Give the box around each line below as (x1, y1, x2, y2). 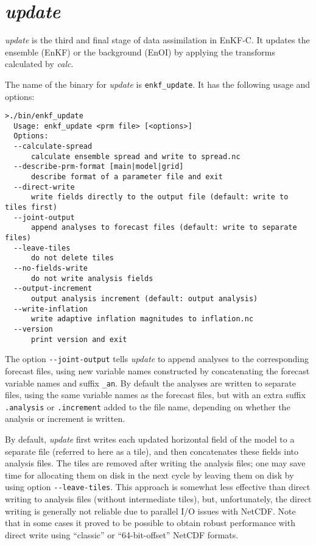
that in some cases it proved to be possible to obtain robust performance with (5, 516, 295, 529)
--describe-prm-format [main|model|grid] (13, 162, 184, 171)
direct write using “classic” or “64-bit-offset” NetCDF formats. (5, 528, 239, 541)
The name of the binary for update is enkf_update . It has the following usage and (5, 77, 311, 90)
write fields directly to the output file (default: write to (30, 193, 289, 202)
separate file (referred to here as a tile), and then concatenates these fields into (5, 444, 298, 457)
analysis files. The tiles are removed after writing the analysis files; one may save (5, 457, 306, 469)
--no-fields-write (13, 264, 88, 272)
